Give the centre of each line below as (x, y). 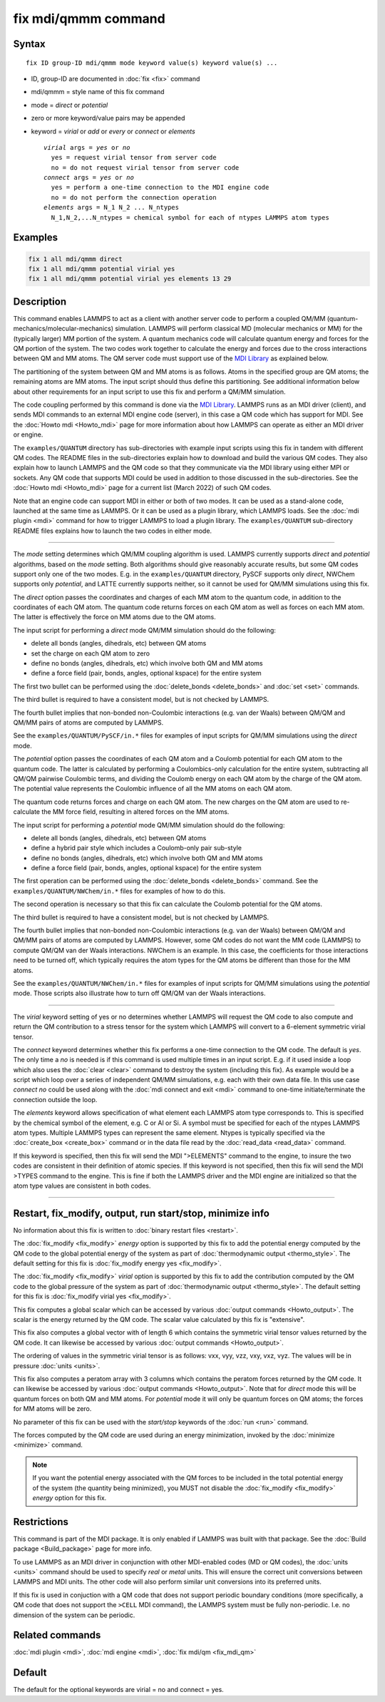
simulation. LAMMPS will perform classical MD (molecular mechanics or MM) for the (239, 329)
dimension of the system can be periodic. (74, 1615)
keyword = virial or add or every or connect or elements (113, 131)
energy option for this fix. (70, 1497)
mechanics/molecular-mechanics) (63, 329)
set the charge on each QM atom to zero (90, 653)
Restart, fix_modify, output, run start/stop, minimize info (142, 1213)
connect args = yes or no (89, 178)
